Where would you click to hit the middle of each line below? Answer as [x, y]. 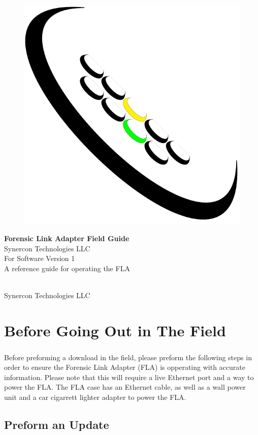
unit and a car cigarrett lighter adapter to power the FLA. [95, 397]
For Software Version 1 [40, 258]
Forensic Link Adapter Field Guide [67, 238]
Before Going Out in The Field [115, 330]
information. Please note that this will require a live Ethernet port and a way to [129, 377]
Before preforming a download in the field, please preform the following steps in [128, 357]
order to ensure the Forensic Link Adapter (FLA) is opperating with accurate [125, 367]
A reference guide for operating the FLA [67, 268]
